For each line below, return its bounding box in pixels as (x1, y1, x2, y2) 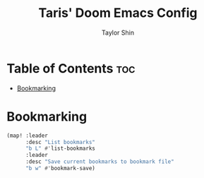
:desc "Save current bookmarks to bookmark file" (25, 158, 174, 165)
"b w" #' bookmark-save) (25, 165, 96, 172)
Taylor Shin (101, 28, 135, 37)
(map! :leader (6, 132, 49, 139)
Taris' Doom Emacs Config (38, 5, 198, 21)
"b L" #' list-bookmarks (25, 145, 96, 153)
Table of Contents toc (6, 60, 136, 76)
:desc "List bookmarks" (25, 138, 96, 146)
